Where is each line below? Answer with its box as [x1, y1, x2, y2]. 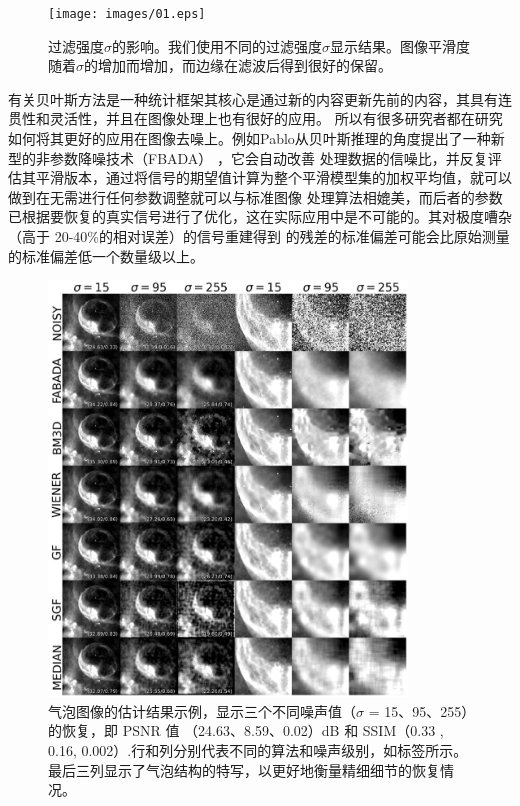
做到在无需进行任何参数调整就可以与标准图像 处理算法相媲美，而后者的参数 [8, 186, 503, 207]
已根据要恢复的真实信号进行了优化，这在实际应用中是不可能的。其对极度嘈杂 [8, 206, 512, 227]
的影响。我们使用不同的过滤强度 [112, 35, 322, 56]
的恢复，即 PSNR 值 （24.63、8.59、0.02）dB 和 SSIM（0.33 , [48, 720, 444, 741]
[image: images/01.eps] [48, 7, 206, 21]
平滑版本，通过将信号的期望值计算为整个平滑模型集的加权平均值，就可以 [35, 167, 512, 188]
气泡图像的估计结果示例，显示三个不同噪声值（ [48, 700, 356, 721]
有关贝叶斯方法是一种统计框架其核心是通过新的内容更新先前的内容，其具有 [8, 88, 498, 109]
